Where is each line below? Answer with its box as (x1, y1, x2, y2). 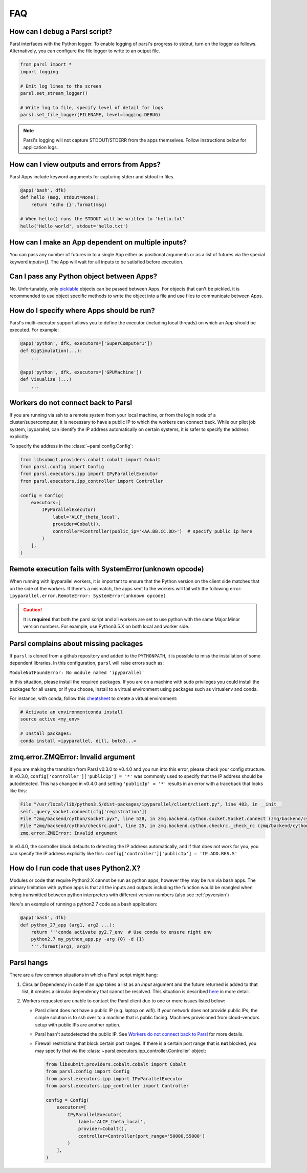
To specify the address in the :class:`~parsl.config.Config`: (9, 443, 133, 449)
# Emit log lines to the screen (20, 83, 102, 89)
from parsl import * (20, 61, 72, 68)
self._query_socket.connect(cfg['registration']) (20, 809, 147, 814)
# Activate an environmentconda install (20, 709, 123, 715)
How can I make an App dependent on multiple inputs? (9, 238, 187, 247)
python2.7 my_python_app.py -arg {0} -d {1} (31, 936, 145, 942)
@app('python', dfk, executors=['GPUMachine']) (20, 369, 142, 375)
